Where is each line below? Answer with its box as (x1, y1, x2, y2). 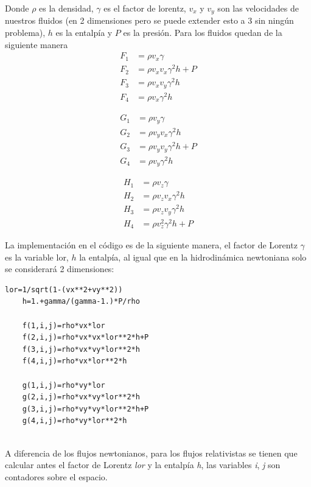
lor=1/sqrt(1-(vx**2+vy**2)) (5, 285, 123, 294)
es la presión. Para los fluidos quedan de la (123, 26, 282, 39)
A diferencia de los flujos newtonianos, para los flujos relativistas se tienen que (5, 446, 298, 459)
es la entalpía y (55, 26, 113, 39)
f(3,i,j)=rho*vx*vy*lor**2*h (22, 345, 140, 354)
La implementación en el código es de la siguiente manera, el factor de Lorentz (5, 239, 298, 251)
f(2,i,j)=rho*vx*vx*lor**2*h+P (22, 333, 149, 342)
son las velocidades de (217, 2, 299, 14)
